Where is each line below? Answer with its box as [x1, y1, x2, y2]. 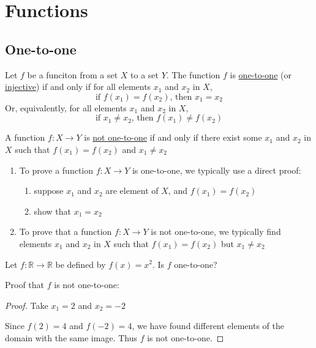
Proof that [5, 278, 45, 291]
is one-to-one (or [230, 68, 292, 81]
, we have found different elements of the [132, 319, 284, 332]
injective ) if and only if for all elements [5, 80, 151, 93]
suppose [34, 184, 64, 197]
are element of [105, 184, 159, 197]
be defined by [55, 257, 106, 270]
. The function [166, 68, 220, 81]
